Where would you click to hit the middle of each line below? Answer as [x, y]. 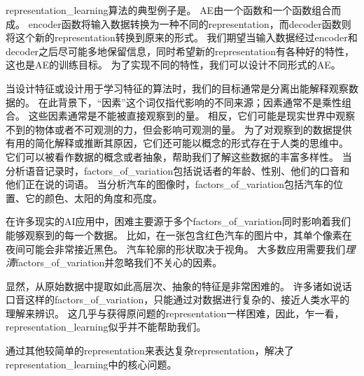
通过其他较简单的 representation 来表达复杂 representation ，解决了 [150, 350]
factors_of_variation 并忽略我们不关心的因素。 [119, 262]
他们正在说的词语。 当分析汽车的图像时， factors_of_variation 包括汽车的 [170, 184]
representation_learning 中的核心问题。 [91, 364]
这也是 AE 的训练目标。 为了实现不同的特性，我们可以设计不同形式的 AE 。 [173, 65]
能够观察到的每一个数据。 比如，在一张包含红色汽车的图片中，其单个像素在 [179, 234]
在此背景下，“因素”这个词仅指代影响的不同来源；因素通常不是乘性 [190, 102]
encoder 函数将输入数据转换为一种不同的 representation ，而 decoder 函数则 [190, 23]
